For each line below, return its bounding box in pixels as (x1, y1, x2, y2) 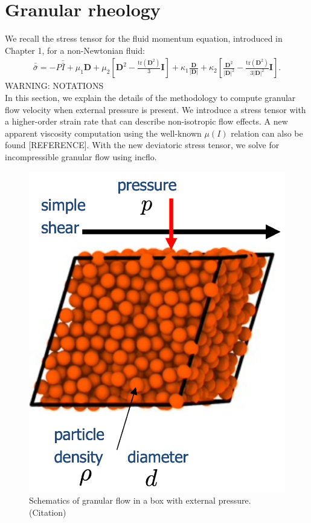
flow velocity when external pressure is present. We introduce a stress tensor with (5, 103, 306, 115)
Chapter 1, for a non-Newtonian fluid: (5, 44, 145, 56)
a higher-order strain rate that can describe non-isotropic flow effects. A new (5, 115, 288, 128)
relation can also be (231, 126, 303, 139)
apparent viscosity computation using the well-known (5, 126, 202, 139)
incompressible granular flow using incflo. (5, 150, 157, 163)
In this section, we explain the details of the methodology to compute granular (5, 91, 296, 103)
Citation (32, 505, 63, 518)
